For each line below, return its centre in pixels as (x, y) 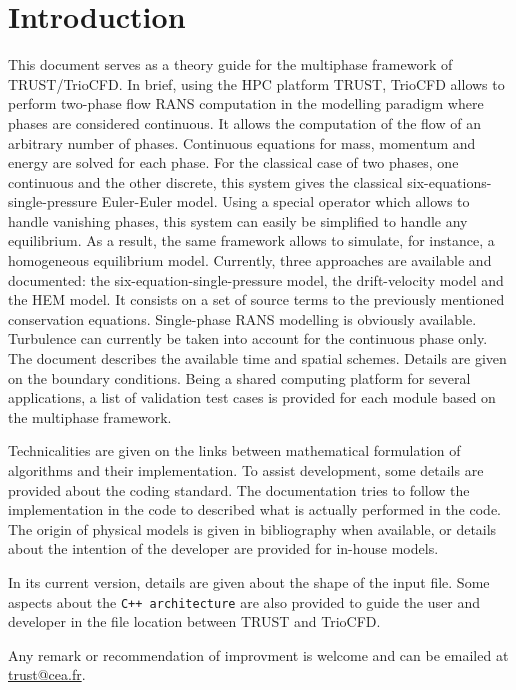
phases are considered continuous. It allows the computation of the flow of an (244, 122)
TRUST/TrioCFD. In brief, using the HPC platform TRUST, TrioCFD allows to (256, 83)
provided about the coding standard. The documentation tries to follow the (239, 489)
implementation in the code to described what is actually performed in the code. (254, 509)
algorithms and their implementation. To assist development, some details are (246, 470)
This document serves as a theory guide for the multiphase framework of (230, 64)
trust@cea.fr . (47, 674)
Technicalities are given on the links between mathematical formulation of (234, 450)
